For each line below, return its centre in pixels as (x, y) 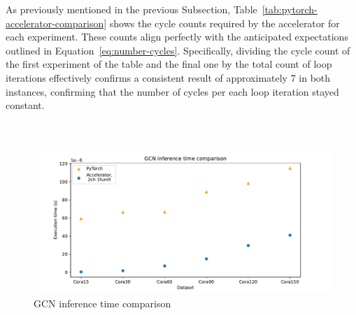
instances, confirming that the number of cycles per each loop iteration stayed (172, 91)
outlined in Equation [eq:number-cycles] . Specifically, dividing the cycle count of (178, 50)
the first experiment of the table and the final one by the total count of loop (169, 64)
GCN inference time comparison (102, 303)
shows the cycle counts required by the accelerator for (225, 23)
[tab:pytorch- (290, 9)
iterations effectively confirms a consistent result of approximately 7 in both (168, 77)
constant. (25, 105)
